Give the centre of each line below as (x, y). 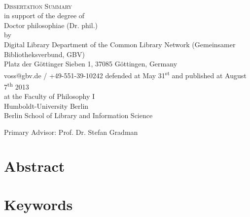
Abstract (35, 166)
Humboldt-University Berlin (46, 106)
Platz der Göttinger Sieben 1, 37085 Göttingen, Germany (91, 64)
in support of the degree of (44, 15)
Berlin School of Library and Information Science (78, 115)
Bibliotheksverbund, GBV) (44, 54)
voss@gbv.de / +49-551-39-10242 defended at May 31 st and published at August (125, 74)
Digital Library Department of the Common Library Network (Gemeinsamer (120, 44)
